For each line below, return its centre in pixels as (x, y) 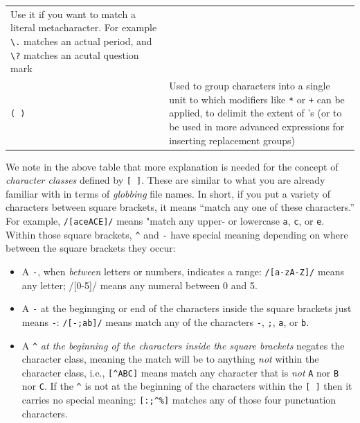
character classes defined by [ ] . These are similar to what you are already (165, 180)
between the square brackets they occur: (91, 248)
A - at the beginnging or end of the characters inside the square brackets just (187, 308)
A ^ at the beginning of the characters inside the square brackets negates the (183, 345)
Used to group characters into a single (250, 86)
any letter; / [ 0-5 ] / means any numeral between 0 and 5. (139, 285)
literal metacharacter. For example (84, 27)
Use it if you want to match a (73, 14)
